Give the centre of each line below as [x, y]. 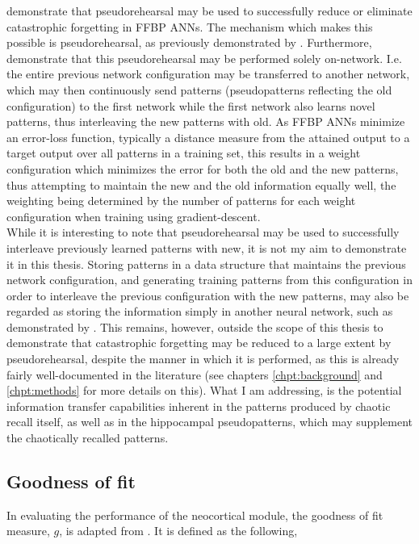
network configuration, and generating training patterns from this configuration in [209, 280]
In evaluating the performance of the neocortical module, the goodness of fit [195, 515]
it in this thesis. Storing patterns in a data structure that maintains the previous [206, 264]
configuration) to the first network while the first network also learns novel [191, 105]
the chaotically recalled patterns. [88, 438]
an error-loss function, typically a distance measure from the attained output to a [208, 137]
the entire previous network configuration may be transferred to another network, [208, 74]
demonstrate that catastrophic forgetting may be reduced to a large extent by [199, 343]
